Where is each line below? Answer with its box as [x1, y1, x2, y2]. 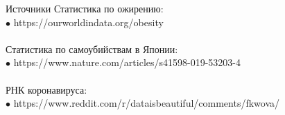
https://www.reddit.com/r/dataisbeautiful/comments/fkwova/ [13, 96, 280, 110]
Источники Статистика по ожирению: [6, 1, 164, 15]
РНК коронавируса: [6, 82, 87, 96]
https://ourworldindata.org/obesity [13, 14, 164, 29]
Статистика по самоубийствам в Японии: [6, 41, 178, 56]
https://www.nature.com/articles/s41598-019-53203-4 [13, 55, 241, 70]
